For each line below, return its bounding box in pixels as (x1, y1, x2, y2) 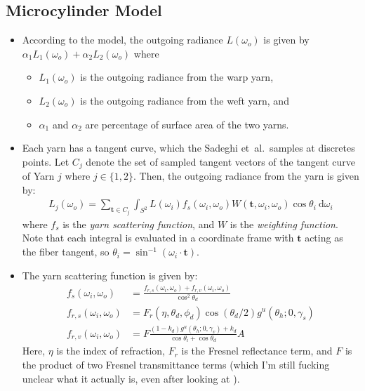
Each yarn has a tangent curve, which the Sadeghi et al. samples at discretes (22, 140, 355, 155)
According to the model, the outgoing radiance (22, 32, 223, 47)
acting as (305, 230, 343, 245)
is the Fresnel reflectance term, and (181, 343, 333, 358)
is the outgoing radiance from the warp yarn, (80, 69, 274, 84)
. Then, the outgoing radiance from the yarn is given (133, 168, 359, 183)
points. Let (22, 154, 69, 168)
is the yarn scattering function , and (62, 216, 215, 231)
